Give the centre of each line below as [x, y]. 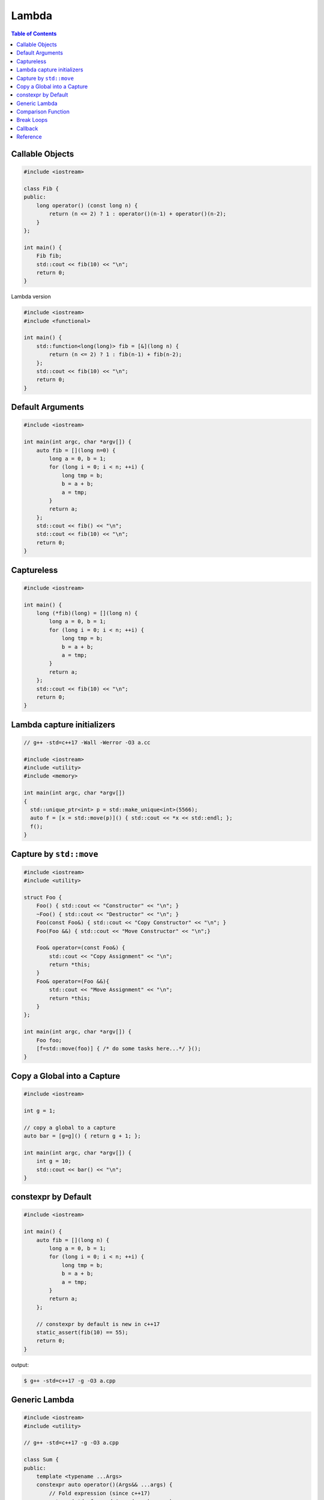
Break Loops [32, 120]
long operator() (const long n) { [87, 205]
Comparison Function [43, 112]
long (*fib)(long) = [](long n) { [87, 613]
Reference [29, 137]
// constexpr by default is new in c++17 [98, 1324]
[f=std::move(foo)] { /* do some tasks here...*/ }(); [118, 1048]
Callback [27, 128]
